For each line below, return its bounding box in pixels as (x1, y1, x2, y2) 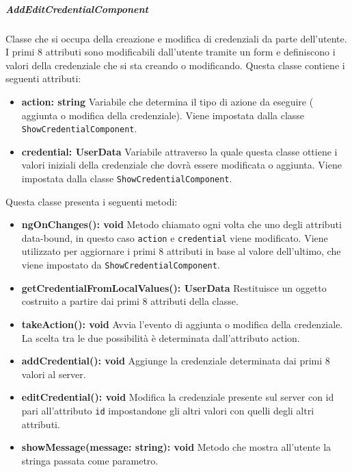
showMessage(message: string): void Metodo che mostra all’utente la (21, 440, 331, 454)
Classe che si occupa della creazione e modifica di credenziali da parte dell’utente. (5, 31, 347, 45)
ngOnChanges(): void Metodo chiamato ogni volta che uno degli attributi (21, 217, 342, 232)
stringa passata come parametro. (21, 453, 159, 467)
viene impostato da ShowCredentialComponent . (21, 258, 220, 272)
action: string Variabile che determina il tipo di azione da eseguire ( (21, 94, 314, 108)
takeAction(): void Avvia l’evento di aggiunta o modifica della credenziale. (21, 316, 343, 331)
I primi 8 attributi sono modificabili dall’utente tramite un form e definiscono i (5, 45, 336, 59)
